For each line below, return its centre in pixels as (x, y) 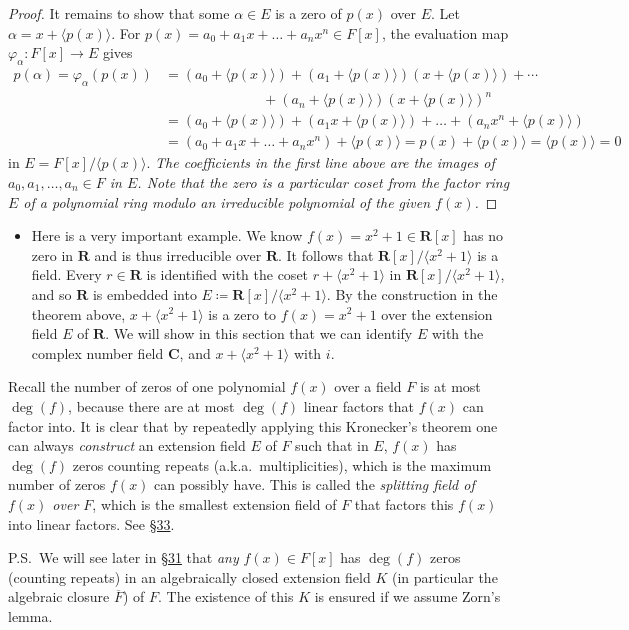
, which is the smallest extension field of (214, 503)
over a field (368, 386)
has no (483, 235)
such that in (332, 445)
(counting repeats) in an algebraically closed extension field (189, 576)
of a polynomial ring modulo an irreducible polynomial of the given (227, 201)
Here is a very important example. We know (167, 235)
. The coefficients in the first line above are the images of (320, 162)
